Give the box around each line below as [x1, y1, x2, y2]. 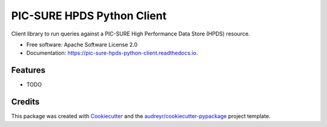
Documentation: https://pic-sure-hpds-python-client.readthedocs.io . [26, 49, 198, 57]
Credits [11, 97, 40, 107]
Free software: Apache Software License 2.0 [26, 41, 138, 48]
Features [11, 65, 45, 75]
